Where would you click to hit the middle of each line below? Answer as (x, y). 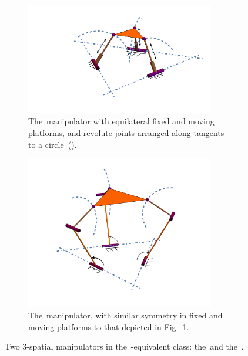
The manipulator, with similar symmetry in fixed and (125, 315)
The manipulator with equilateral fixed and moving (121, 121)
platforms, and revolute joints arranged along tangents (126, 132)
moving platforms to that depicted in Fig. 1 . (109, 326)
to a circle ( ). (53, 144)
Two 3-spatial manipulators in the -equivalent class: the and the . (124, 346)
